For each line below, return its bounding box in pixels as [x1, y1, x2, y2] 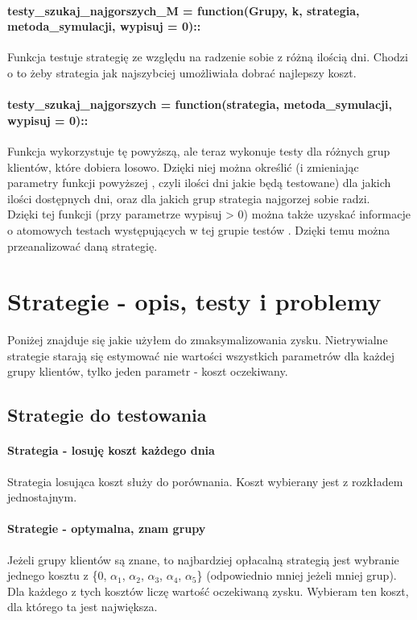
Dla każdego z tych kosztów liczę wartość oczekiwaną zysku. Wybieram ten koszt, [7, 582, 409, 599]
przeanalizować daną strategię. [7, 237, 158, 254]
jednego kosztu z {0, [7, 567, 107, 584]
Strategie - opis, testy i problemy [7, 285, 382, 318]
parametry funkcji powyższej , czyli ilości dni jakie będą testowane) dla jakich [7, 174, 391, 191]
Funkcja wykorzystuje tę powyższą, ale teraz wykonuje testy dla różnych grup [7, 142, 390, 159]
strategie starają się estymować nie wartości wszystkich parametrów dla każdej [7, 347, 394, 364]
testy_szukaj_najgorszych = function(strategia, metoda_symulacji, [7, 96, 392, 113]
